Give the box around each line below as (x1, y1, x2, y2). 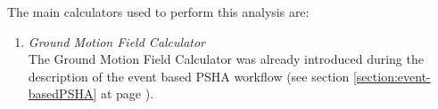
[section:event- (352, 66, 431, 85)
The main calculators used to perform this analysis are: (7, 3, 310, 20)
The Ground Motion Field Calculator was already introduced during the (28, 50, 424, 68)
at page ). (100, 84, 154, 103)
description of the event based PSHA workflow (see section (28, 66, 350, 85)
